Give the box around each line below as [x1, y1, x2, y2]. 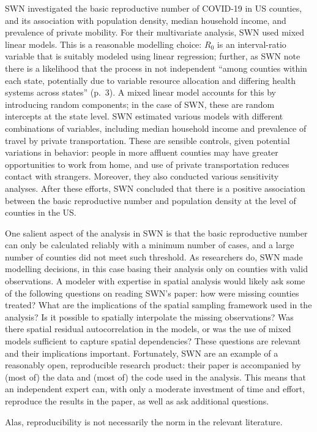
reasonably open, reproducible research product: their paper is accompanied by [5, 358, 301, 371]
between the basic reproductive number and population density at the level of [5, 194, 296, 207]
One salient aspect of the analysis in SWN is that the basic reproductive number [5, 226, 308, 239]
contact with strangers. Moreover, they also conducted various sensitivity [5, 170, 279, 183]
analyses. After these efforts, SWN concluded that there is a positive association [5, 181, 305, 194]
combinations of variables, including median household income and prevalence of [5, 121, 307, 134]
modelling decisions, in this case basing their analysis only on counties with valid [5, 262, 308, 275]
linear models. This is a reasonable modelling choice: [5, 37, 202, 50]
